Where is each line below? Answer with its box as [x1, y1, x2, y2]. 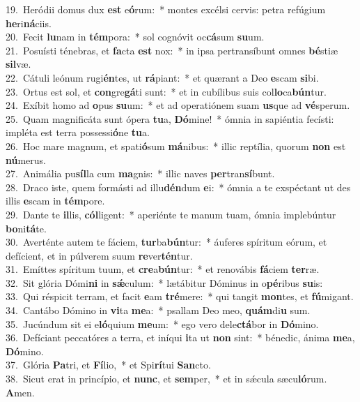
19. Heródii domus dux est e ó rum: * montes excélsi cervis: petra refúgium [6, 2, 326, 16]
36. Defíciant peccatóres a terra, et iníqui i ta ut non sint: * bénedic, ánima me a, [6, 330, 355, 345]
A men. [6, 385, 35, 399]
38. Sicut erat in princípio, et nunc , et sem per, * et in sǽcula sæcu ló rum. [6, 371, 327, 386]
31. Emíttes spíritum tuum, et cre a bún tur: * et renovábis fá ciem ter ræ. [6, 262, 320, 276]
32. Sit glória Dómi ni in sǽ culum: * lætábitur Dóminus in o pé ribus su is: [6, 275, 323, 290]
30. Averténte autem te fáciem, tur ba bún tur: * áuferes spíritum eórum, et [6, 234, 327, 249]
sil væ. [6, 57, 31, 71]
